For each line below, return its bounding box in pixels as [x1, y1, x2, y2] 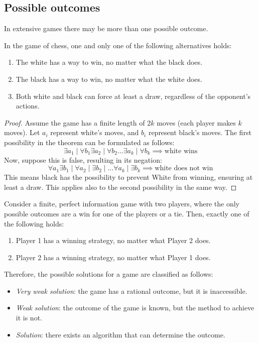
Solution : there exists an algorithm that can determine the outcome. [16, 329, 225, 339]
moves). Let [4, 127, 40, 138]
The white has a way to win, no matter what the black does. [16, 57, 202, 67]
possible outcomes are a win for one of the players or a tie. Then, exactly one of [4, 208, 249, 218]
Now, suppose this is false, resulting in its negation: [4, 154, 162, 165]
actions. [16, 100, 40, 111]
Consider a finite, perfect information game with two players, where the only [4, 198, 239, 209]
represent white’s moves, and [50, 127, 139, 138]
